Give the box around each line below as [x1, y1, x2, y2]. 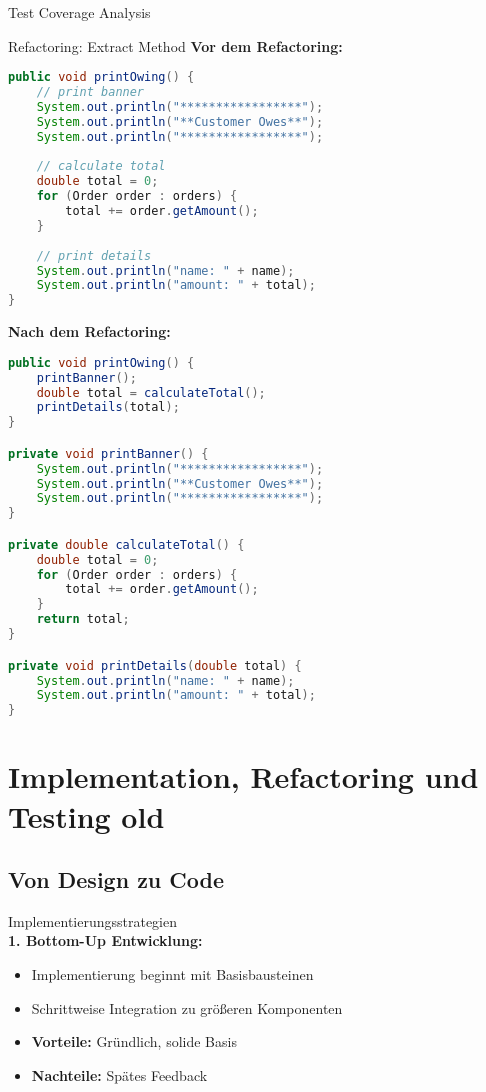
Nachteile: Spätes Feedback [31, 1064, 208, 1085]
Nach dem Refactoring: [8, 321, 171, 342]
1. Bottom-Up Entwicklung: [8, 930, 203, 951]
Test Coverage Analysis [8, 2, 151, 22]
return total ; [36, 612, 130, 627]
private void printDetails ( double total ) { [8, 658, 302, 673]
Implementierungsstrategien [8, 910, 178, 931]
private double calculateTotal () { [8, 537, 245, 552]
